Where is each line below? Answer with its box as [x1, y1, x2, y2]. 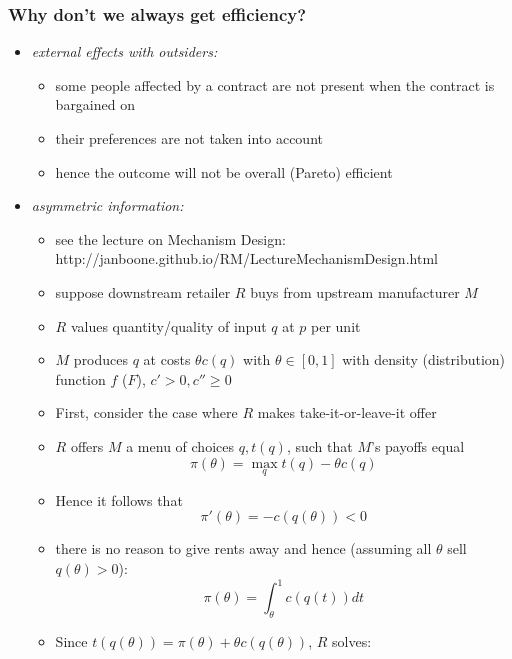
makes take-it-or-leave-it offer [257, 402, 437, 423]
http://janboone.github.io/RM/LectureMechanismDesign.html [55, 248, 438, 269]
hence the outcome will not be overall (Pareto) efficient [55, 161, 393, 182]
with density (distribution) [342, 349, 506, 370]
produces [73, 349, 129, 370]
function [55, 368, 106, 389]
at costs [143, 349, 191, 370]
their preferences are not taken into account [55, 128, 323, 148]
